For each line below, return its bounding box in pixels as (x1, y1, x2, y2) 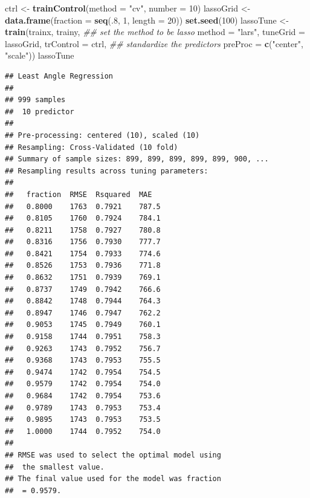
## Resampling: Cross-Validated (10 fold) (5, 143, 178, 152)
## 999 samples (5, 95, 66, 105)
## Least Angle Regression (5, 71, 113, 80)
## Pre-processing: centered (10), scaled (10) (5, 131, 200, 140)
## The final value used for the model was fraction (5, 474, 221, 483)
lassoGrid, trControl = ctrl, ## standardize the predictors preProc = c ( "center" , (5, 37, 303, 50)
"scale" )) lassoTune (5, 49, 74, 62)
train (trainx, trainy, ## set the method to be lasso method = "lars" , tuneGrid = (5, 25, 305, 38)
